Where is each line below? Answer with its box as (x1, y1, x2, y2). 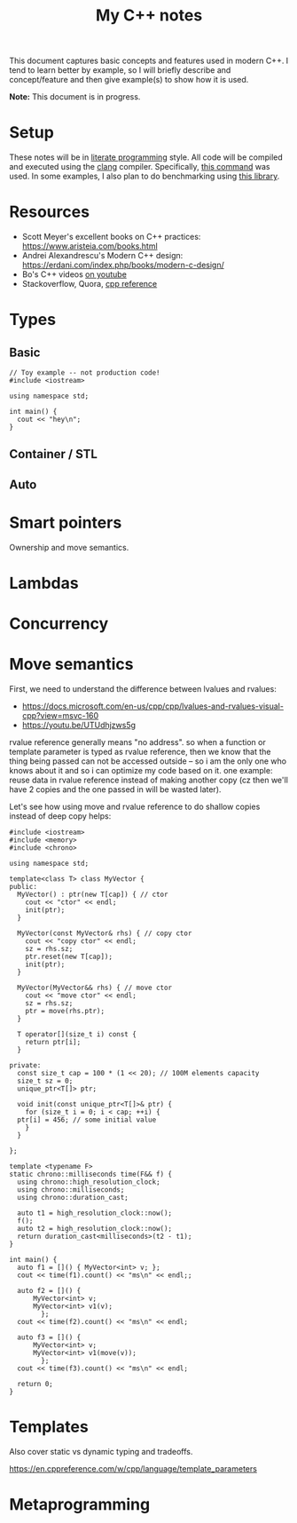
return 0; (17, 1380, 53, 1389)
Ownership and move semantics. (9, 542, 129, 552)
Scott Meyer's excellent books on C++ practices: (21, 232, 201, 242)
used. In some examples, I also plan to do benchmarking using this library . (9, 171, 280, 182)
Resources (9, 202, 90, 222)
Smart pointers (9, 512, 122, 533)
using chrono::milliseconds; (17, 1186, 125, 1194)
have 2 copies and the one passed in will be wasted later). (9, 784, 222, 795)
